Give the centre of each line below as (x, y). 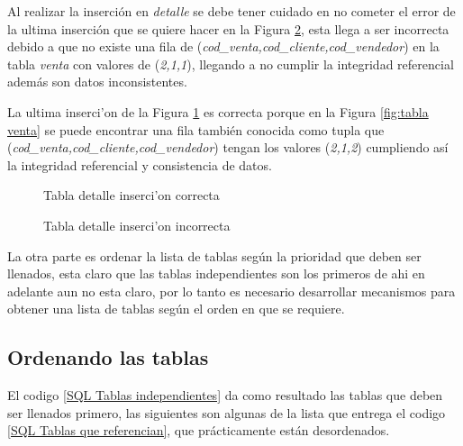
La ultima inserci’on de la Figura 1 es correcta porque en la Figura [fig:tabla (218, 111)
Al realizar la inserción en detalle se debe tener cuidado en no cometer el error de (231, 11)
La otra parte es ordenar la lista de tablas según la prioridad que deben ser (214, 255)
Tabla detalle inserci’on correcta (132, 195)
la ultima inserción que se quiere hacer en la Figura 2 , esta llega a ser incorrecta (228, 28)
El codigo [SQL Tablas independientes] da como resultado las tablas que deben (225, 395)
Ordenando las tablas (108, 357)
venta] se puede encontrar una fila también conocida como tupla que (196, 129)
